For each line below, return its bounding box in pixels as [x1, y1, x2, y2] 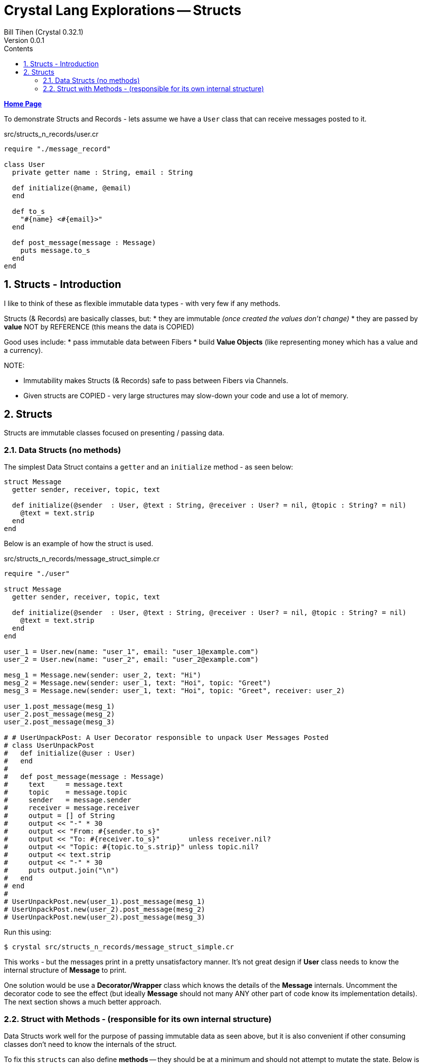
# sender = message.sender [4, 796, 132, 804]
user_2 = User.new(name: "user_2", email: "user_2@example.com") [4, 655, 259, 664]
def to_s [12, 207, 45, 215]
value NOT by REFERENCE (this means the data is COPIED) [4, 322, 194, 331]
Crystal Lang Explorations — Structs [4, 2, 242, 19]
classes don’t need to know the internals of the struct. [4, 1040, 177, 1048]
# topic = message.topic [4, 788, 127, 797]
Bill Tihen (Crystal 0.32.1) [4, 27, 84, 36]
